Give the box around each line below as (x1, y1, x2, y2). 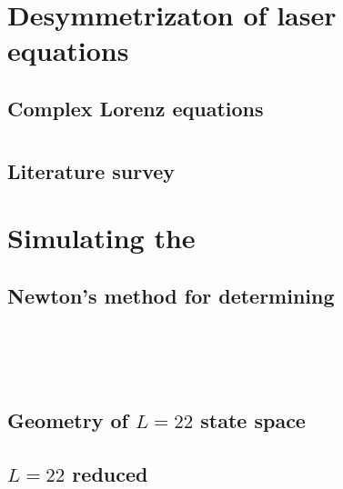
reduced (72, 459, 148, 487)
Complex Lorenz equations (7, 94, 264, 122)
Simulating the (7, 219, 196, 256)
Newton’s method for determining (7, 281, 335, 309)
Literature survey (7, 156, 176, 185)
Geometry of (7, 405, 128, 434)
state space (200, 405, 306, 434)
